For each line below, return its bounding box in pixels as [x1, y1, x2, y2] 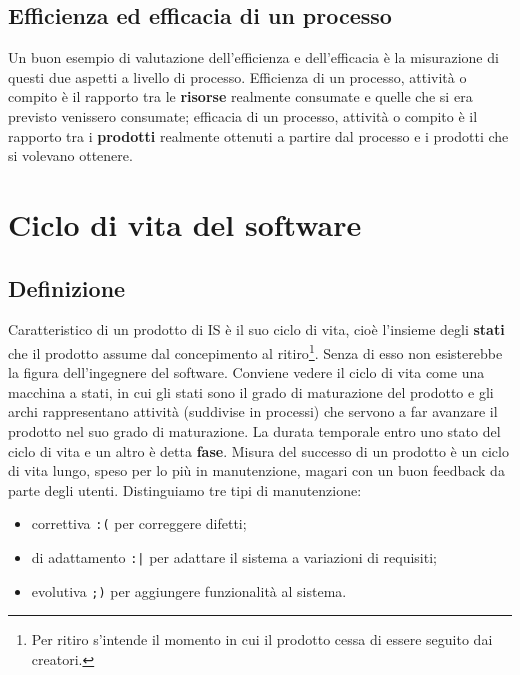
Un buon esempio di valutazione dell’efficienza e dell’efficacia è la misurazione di [8, 47, 499, 68]
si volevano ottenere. [8, 145, 133, 166]
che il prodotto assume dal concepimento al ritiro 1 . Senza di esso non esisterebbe [8, 339, 503, 363]
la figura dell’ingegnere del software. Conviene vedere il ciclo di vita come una [8, 362, 485, 383]
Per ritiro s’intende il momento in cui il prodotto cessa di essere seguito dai [31, 629, 493, 650]
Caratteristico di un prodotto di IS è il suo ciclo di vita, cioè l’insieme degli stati [8, 319, 505, 340]
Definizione [8, 272, 126, 303]
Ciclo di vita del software [8, 203, 362, 244]
